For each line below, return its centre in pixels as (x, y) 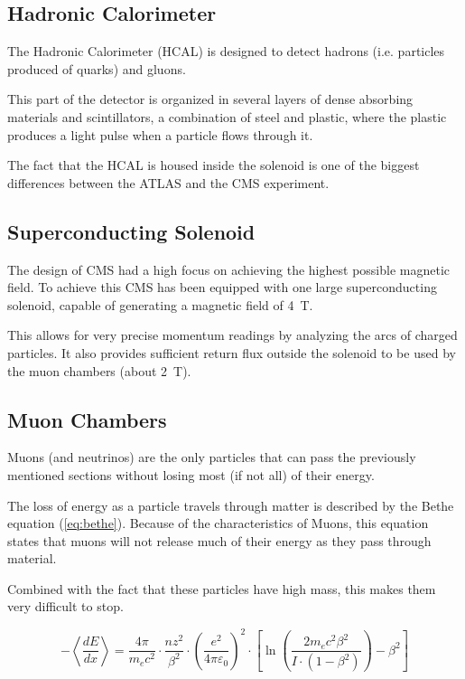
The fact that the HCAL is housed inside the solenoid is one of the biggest (214, 165)
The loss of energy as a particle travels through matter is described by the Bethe (231, 505)
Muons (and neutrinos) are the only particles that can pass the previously (212, 457)
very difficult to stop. (65, 606)
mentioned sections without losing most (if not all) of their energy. (191, 474)
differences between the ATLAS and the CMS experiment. (168, 182)
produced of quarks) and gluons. (97, 68)
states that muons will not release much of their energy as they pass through (219, 540)
